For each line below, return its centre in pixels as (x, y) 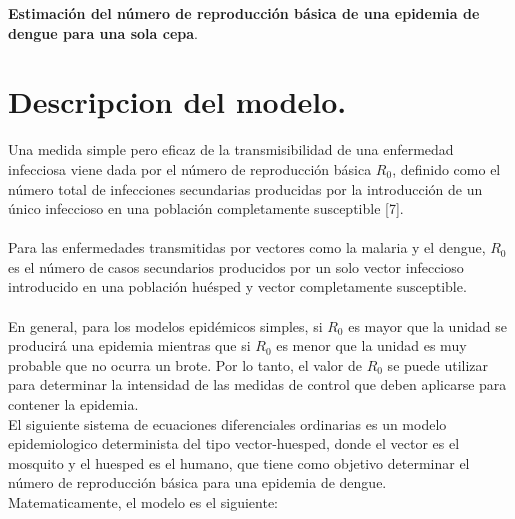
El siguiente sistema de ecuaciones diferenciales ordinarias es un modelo (227, 423)
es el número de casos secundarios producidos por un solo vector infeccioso (236, 266)
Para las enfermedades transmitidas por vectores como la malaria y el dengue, (247, 247)
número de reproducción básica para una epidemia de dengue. (197, 482)
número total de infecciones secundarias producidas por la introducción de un (245, 188)
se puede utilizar (438, 364)
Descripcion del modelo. (177, 101)
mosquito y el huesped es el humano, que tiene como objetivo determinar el (239, 462)
